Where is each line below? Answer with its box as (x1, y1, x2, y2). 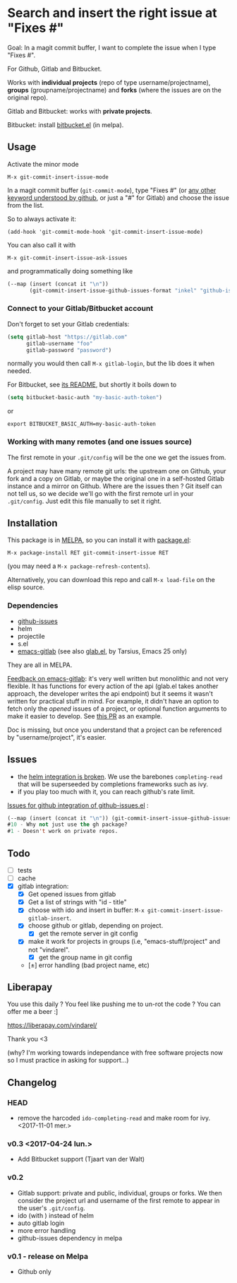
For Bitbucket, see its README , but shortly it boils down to (7, 380, 177, 389)
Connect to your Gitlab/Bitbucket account (7, 304, 154, 314)
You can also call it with (7, 240, 76, 249)
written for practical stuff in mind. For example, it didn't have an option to (7, 697, 219, 705)
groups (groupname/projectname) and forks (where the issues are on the (7, 85, 222, 94)
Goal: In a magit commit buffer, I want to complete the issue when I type (7, 43, 217, 52)
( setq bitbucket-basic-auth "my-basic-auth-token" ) (7, 394, 162, 401)
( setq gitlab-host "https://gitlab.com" (7, 333, 128, 341)
